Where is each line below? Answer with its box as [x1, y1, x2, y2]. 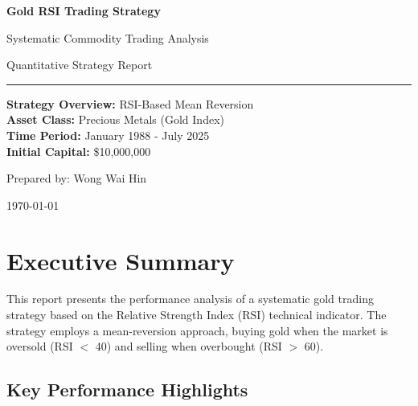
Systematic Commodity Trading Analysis [6, 29, 209, 46]
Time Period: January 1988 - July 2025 [6, 126, 210, 143]
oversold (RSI [6, 338, 73, 355]
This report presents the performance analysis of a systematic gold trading [6, 290, 374, 307]
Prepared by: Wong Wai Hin [6, 170, 147, 187]
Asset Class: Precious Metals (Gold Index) [6, 111, 224, 128]
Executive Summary [6, 244, 235, 277]
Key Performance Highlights [6, 377, 248, 402]
